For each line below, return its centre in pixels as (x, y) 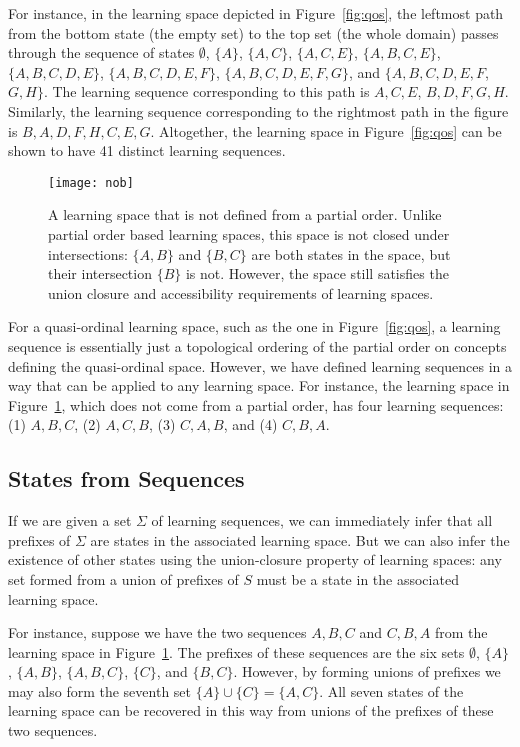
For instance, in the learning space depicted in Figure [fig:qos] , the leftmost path (256, 13)
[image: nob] (91, 182)
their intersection (100, 273)
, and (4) (250, 424)
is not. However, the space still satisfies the (317, 273)
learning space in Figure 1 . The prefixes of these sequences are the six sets (236, 651)
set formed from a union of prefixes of (123, 578)
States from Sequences (126, 478)
